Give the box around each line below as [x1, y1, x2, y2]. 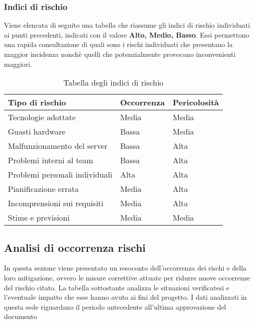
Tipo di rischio [8, 96, 66, 108]
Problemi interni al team [8, 154, 93, 166]
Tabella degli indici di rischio [63, 77, 164, 89]
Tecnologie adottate [8, 111, 76, 123]
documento [4, 311, 37, 322]
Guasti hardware [8, 126, 66, 138]
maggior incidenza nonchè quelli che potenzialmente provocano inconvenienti [4, 49, 236, 59]
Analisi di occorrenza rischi [4, 239, 146, 255]
